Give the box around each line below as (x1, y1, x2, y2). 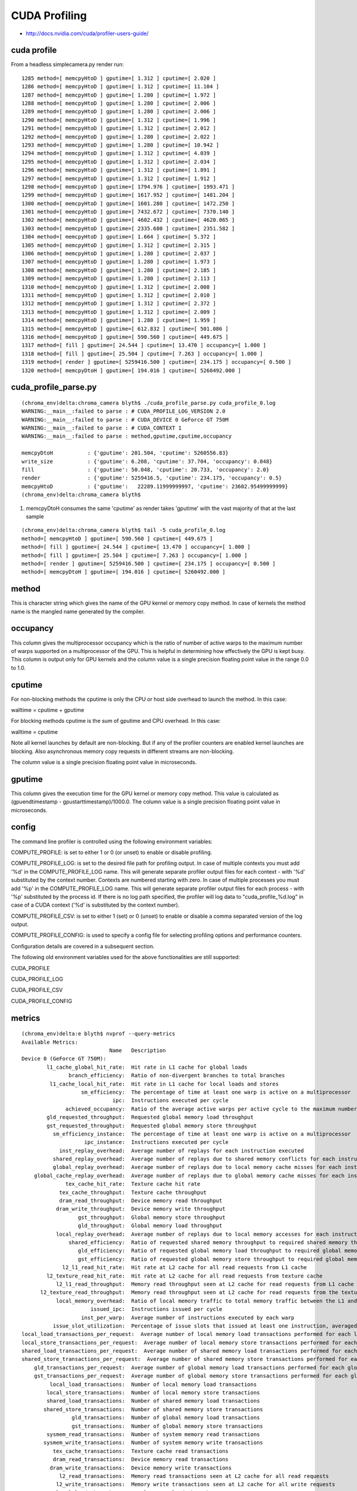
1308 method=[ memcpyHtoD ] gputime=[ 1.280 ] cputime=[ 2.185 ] (21, 267, 217, 274)
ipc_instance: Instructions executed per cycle (84, 1139, 229, 1146)
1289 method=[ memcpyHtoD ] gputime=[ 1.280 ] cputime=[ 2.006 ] (21, 108, 217, 115)
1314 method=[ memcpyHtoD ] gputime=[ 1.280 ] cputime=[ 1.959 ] (21, 317, 217, 324)
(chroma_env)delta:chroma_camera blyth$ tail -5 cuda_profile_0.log (21, 527, 226, 534)
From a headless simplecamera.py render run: (11, 61, 124, 68)
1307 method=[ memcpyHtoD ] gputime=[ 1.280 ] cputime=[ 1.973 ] (21, 258, 217, 265)
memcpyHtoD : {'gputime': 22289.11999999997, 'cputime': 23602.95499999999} (21, 483, 289, 490)
